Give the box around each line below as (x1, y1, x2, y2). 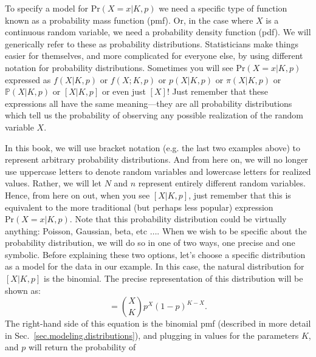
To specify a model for (5, 2, 89, 14)
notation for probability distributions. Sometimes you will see (5, 61, 233, 73)
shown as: (5, 284, 41, 296)
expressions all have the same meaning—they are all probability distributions (5, 97, 292, 109)
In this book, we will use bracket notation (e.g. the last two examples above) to (5, 141, 301, 154)
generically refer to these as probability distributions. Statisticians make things (5, 37, 298, 50)
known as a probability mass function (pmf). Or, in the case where (5, 13, 253, 26)
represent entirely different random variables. (138, 177, 306, 189)
